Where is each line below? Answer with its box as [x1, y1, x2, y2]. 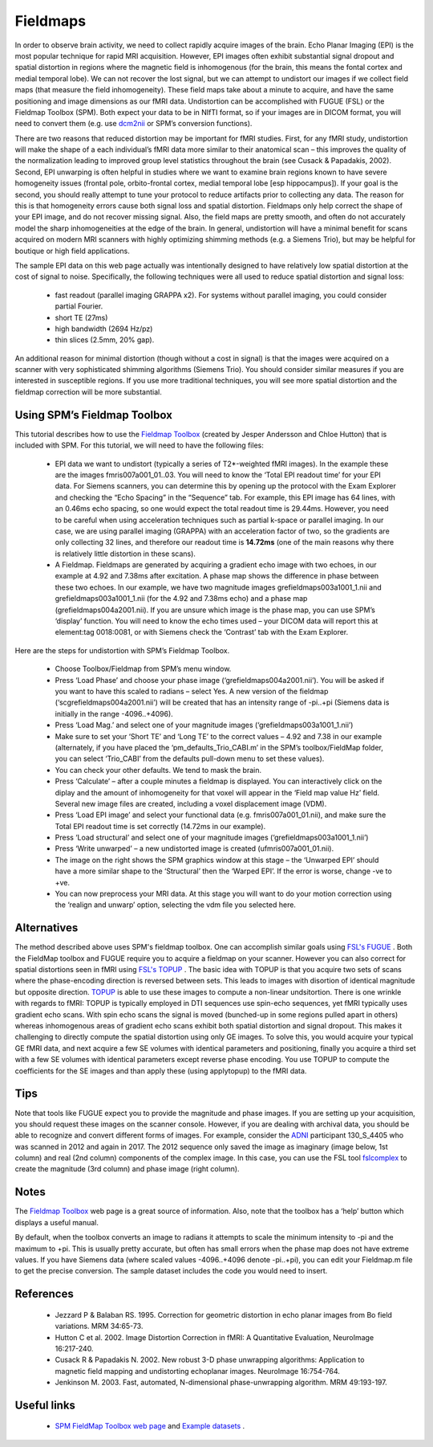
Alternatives [14, 921, 79, 935]
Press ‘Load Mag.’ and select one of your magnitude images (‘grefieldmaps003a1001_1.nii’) [55, 720, 354, 730]
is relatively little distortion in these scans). [55, 549, 196, 558]
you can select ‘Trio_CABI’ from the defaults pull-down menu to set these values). [55, 754, 325, 763]
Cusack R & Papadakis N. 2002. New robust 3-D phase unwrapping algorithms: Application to [55, 1355, 365, 1365]
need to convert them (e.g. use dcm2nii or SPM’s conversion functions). [14, 119, 253, 129]
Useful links [14, 1398, 76, 1412]
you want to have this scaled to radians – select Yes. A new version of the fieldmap [55, 686, 329, 696]
